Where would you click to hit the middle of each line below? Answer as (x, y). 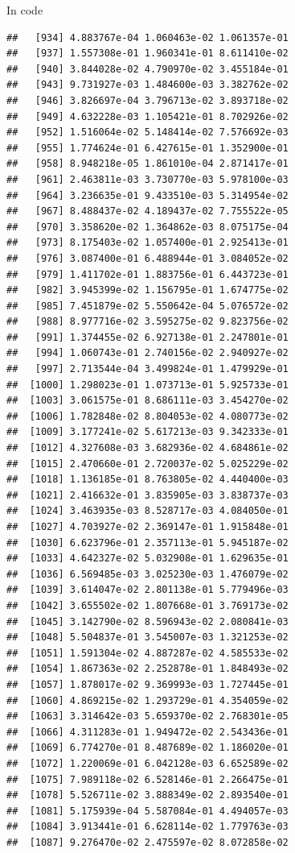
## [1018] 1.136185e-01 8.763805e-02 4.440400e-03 (147, 480)
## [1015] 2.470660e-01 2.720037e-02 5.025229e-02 (147, 464)
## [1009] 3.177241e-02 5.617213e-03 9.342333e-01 (147, 432)
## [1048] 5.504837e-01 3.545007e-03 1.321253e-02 (147, 638)
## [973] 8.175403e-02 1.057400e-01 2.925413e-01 (147, 243)
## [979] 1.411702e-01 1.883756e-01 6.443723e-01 (147, 274)
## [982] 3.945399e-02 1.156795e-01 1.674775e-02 (147, 290)
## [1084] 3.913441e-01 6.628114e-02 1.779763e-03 (147, 827)
